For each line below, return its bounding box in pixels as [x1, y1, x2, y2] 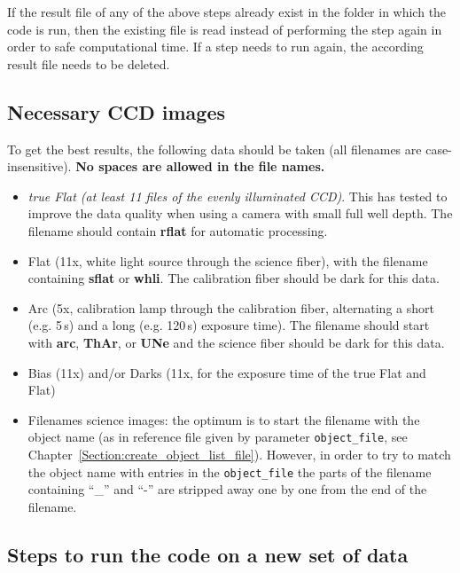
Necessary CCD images [7, 98, 226, 125]
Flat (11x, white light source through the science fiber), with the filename [27, 251, 428, 270]
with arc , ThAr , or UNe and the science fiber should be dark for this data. [27, 333, 445, 351]
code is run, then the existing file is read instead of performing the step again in [7, 20, 442, 38]
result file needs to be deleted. [7, 54, 170, 73]
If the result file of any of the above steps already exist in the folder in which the [7, 3, 447, 20]
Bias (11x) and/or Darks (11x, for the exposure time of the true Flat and [27, 363, 426, 381]
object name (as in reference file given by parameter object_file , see [27, 428, 408, 446]
